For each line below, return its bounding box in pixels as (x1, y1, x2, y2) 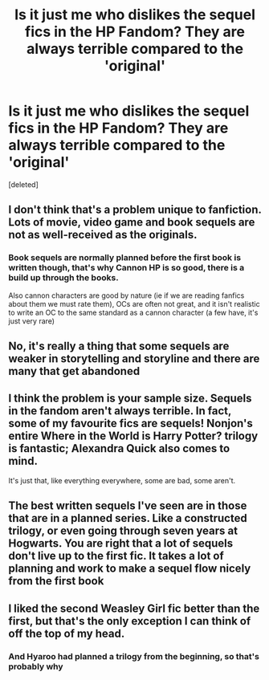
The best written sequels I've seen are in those (8, 499, 247, 513)
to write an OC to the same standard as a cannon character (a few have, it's (8, 307, 259, 317)
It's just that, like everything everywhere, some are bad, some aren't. (8, 475, 236, 485)
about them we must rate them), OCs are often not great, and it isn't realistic (8, 299, 260, 308)
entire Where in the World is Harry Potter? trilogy (8, 430, 259, 443)
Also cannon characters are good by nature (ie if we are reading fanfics (8, 291, 245, 300)
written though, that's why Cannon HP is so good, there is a (8, 263, 245, 274)
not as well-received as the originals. (8, 228, 198, 242)
